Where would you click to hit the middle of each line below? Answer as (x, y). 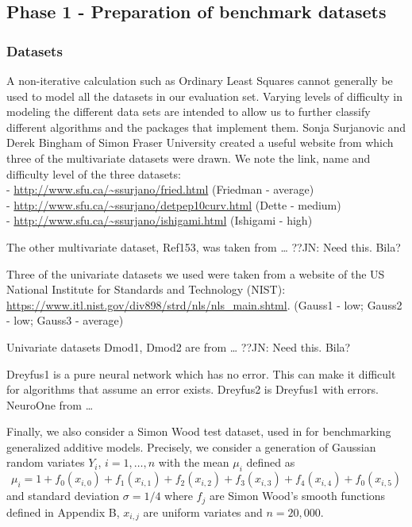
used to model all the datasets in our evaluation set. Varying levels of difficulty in (205, 96)
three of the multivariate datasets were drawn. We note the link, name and (189, 158)
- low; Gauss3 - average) (65, 320)
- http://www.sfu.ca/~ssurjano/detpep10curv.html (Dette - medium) (174, 204)
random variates (46, 462)
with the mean (194, 462)
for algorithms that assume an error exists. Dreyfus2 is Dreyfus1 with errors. (193, 389)
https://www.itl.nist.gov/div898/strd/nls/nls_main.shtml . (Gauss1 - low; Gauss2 (204, 304)
